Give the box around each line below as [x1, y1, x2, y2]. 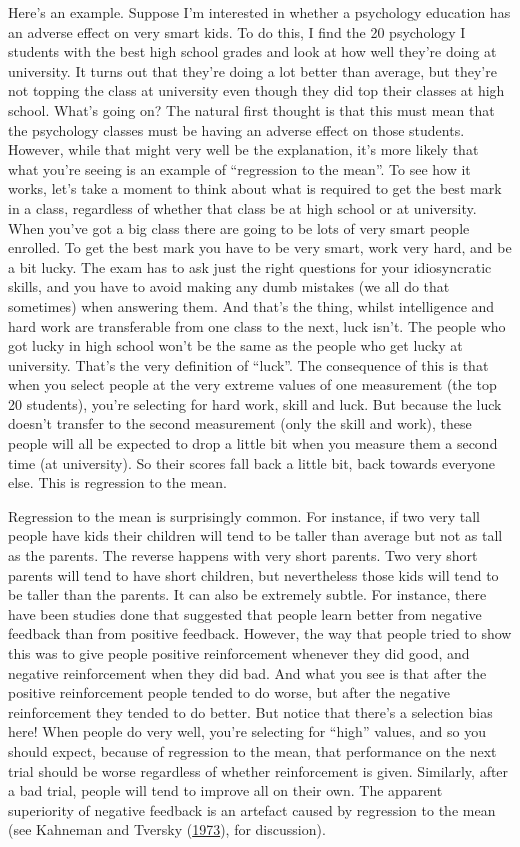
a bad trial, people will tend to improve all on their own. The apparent [8, 780, 443, 801]
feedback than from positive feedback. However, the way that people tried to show [8, 623, 512, 644]
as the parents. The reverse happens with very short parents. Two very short [8, 545, 478, 566]
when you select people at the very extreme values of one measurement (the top [8, 374, 497, 395]
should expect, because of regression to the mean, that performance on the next [8, 740, 497, 761]
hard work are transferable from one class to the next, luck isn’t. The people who [8, 315, 506, 336]
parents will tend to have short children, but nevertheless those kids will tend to [8, 564, 499, 585]
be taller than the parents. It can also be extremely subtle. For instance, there [8, 584, 487, 605]
